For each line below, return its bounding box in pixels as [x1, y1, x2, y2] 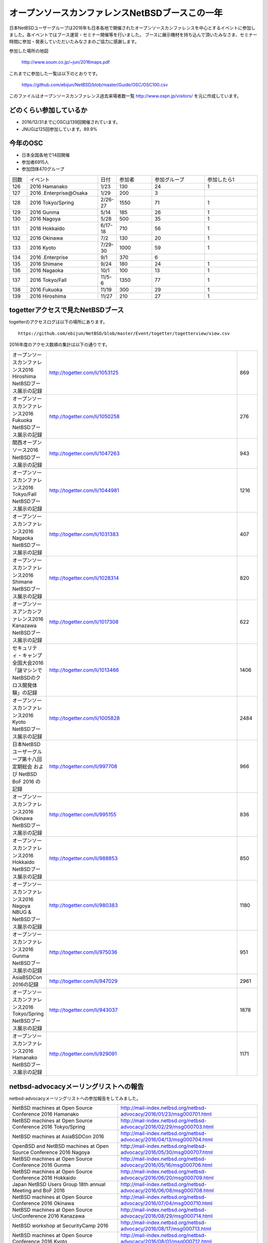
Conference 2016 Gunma [12, 1161, 71, 1168]
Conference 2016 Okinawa [12, 1200, 74, 1207]
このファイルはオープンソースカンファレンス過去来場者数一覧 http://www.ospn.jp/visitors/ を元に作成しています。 [9, 93, 242, 99]
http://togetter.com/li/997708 [49, 763, 118, 770]
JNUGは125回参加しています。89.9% [21, 126, 98, 132]
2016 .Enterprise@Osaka [30, 189, 88, 196]
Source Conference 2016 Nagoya [12, 1149, 90, 1156]
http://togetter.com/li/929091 [49, 1051, 117, 1058]
